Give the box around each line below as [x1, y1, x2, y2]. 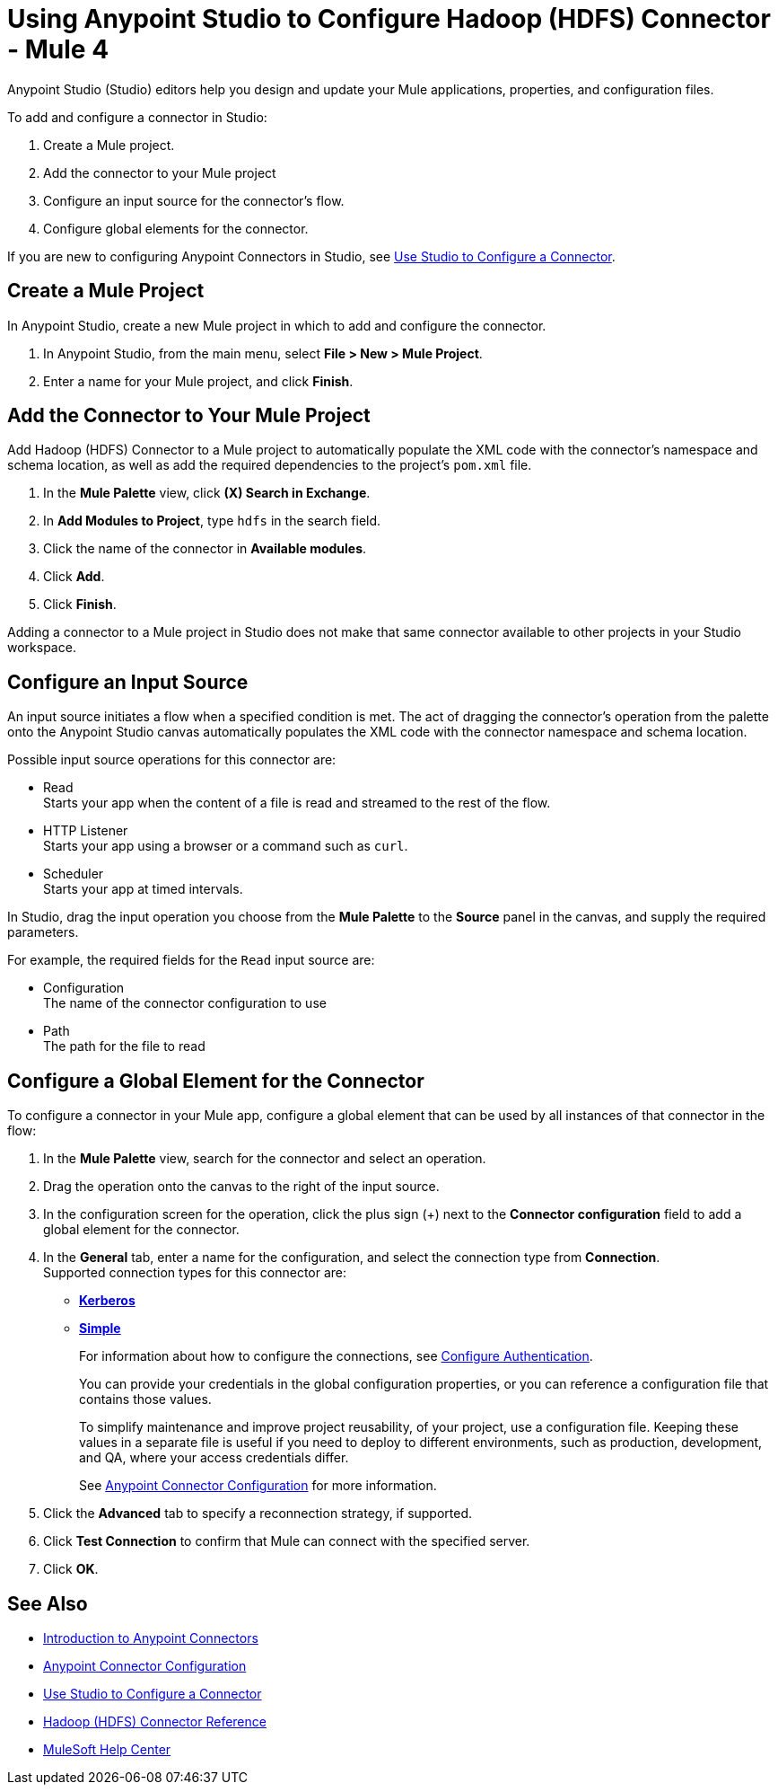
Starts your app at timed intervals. [43, 881, 243, 897]
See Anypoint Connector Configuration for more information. [79, 1478, 437, 1494]
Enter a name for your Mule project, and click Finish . [43, 373, 354, 389]
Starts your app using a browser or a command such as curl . [43, 838, 408, 854]
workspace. [7, 640, 76, 656]
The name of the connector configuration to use [43, 995, 327, 1011]
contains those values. [79, 1391, 212, 1408]
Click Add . [43, 569, 105, 585]
